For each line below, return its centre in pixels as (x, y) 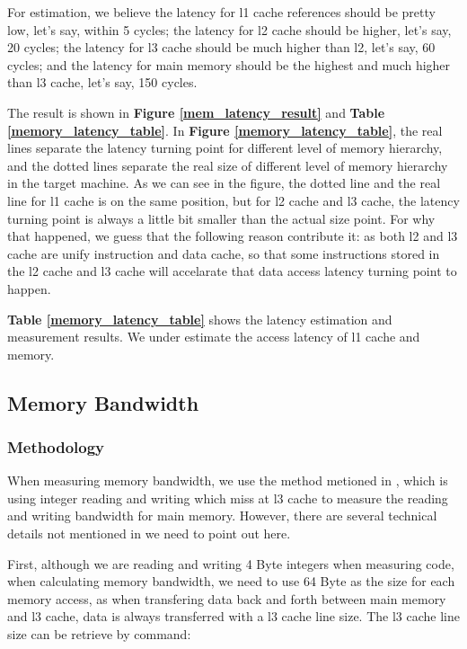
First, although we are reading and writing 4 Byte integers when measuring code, (231, 563)
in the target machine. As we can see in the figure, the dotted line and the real (224, 183)
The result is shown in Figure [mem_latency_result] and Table (196, 112)
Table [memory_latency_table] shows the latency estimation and (200, 319)
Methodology (56, 446)
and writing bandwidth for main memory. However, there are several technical (222, 516)
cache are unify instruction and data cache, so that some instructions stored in (224, 253)
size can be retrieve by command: (99, 634)
